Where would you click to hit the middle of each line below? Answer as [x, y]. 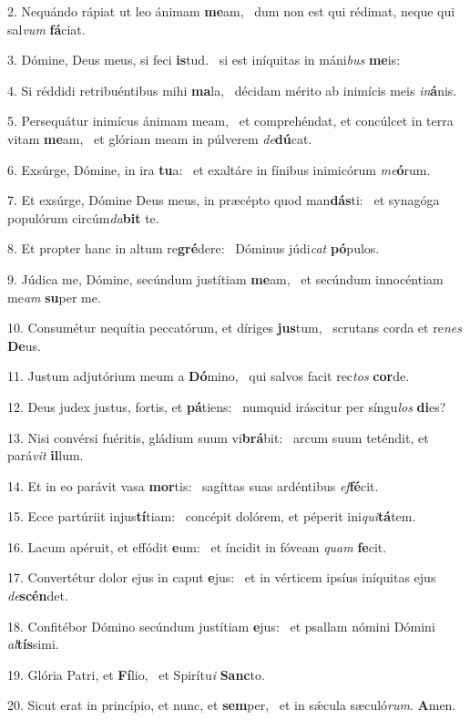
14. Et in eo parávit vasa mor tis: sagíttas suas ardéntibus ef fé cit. [193, 485]
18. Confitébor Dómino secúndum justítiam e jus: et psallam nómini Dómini [221, 626]
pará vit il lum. [46, 455]
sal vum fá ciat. [46, 29]
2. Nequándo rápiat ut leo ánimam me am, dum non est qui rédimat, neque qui [231, 11]
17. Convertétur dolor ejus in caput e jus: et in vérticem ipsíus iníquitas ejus [222, 577]
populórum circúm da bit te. [83, 217]
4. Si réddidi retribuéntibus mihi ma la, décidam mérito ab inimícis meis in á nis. [232, 90]
